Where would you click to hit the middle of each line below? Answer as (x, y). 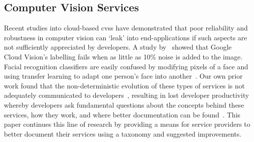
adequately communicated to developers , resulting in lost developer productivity (127, 95)
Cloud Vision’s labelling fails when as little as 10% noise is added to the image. (123, 56)
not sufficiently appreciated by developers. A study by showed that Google (118, 47)
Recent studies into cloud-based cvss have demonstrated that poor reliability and (126, 28)
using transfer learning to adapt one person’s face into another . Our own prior (123, 76)
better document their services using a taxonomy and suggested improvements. (123, 133)
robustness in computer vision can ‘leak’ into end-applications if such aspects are (126, 37)
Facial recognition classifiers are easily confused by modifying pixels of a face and (126, 66)
